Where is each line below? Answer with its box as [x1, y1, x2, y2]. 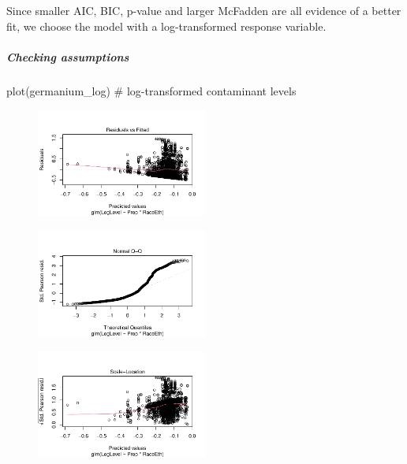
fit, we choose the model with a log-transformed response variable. [6, 17, 327, 34]
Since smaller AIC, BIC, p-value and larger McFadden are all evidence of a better [6, 2, 401, 18]
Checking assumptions [6, 48, 129, 65]
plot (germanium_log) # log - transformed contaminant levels [6, 82, 297, 98]
